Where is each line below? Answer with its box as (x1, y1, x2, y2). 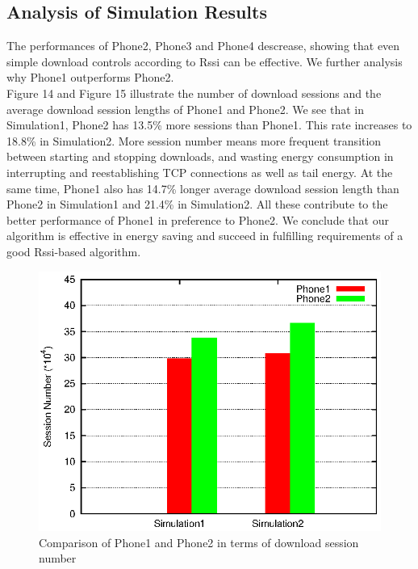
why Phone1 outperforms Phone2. (6, 69, 174, 86)
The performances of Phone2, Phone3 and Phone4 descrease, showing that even (6, 37, 400, 54)
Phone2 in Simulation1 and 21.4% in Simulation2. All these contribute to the (6, 196, 388, 213)
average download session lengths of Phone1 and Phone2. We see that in (6, 100, 364, 117)
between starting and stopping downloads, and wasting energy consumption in (6, 148, 394, 165)
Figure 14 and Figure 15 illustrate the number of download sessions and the (6, 84, 382, 101)
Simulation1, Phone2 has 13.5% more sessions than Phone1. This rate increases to (6, 116, 412, 133)
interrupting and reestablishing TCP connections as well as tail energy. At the (6, 163, 393, 180)
